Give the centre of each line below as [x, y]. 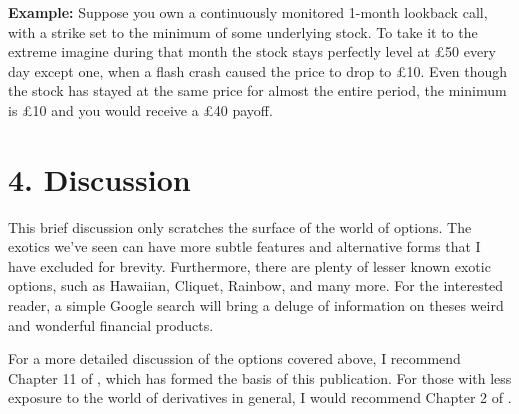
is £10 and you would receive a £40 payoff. [140, 109]
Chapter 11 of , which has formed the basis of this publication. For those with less [260, 377]
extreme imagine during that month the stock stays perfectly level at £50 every [252, 51]
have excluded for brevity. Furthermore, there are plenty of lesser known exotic [249, 265]
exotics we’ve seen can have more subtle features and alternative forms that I [244, 246]
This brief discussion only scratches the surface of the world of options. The [240, 226]
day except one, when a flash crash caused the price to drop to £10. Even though [258, 70]
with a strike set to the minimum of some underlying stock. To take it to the [243, 31]
